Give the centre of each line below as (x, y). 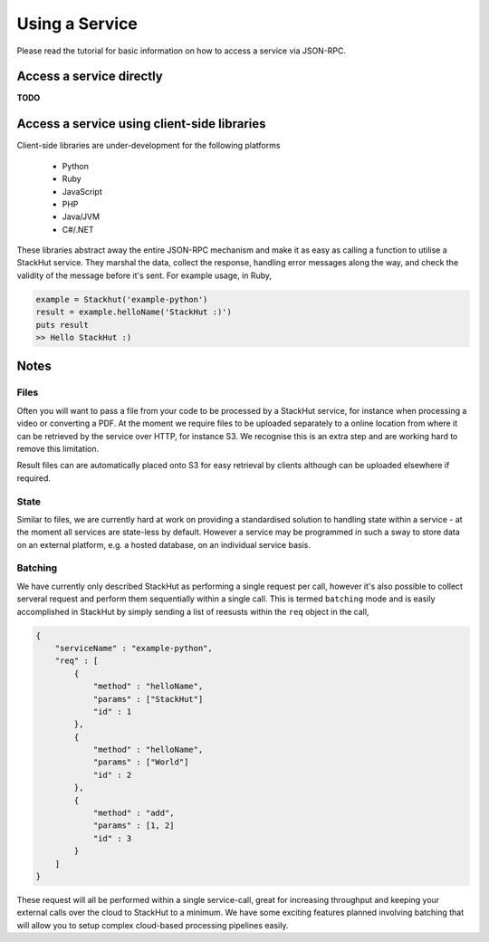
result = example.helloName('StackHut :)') (134, 312)
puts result (62, 325)
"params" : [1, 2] (134, 826)
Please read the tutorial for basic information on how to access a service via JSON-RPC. (182, 51)
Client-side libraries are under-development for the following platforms (149, 146)
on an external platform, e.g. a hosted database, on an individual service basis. (164, 544)
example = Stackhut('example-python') (122, 299)
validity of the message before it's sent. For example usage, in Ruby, (144, 275)
